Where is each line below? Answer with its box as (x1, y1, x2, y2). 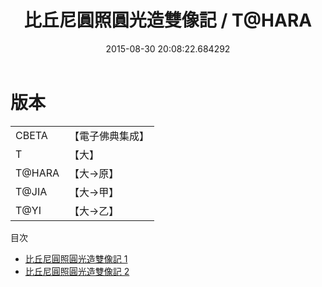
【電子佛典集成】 (69, 129, 150, 143)
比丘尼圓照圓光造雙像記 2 (24, 265, 130, 277)
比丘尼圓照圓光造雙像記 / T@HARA (23, 9, 313, 32)
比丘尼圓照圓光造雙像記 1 (24, 252, 128, 265)
